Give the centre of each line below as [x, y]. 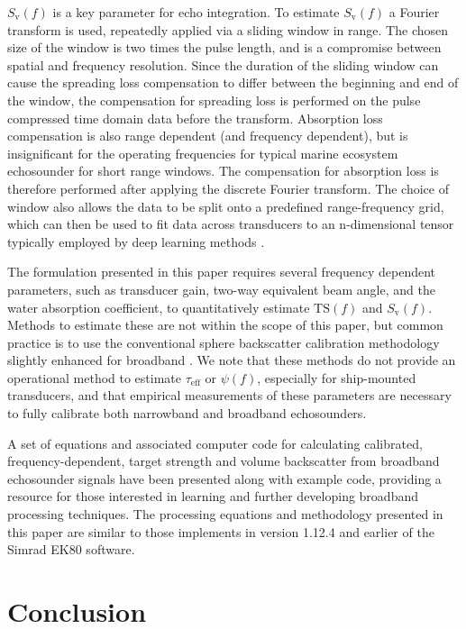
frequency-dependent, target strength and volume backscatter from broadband [224, 461]
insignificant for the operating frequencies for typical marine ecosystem [203, 153]
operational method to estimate [95, 377]
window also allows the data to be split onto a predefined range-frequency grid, [226, 206]
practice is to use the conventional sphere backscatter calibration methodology [224, 342]
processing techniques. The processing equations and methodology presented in [225, 514]
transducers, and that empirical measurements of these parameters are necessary [229, 395]
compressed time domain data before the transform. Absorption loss [195, 118]
